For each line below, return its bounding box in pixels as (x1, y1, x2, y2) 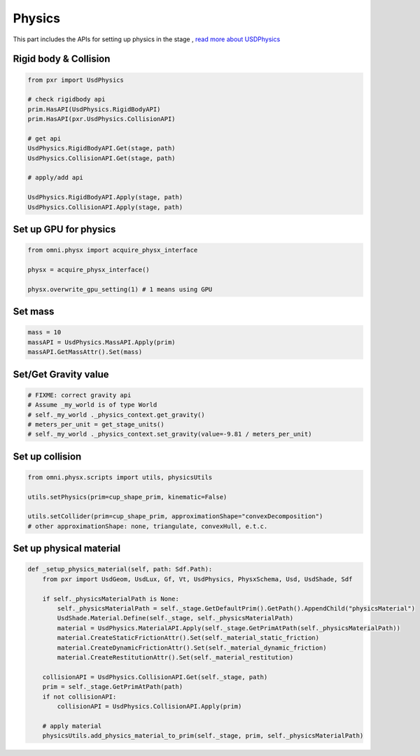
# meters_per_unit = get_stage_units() (27, 420, 164, 428)
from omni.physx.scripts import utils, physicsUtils (27, 473, 213, 481)
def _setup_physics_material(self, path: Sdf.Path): (27, 565, 213, 573)
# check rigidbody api (27, 95, 106, 104)
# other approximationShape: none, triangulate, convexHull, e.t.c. (27, 522, 268, 530)
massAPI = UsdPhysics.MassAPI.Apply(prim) (27, 338, 176, 346)
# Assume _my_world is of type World (27, 401, 157, 409)
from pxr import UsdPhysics (27, 76, 124, 84)
